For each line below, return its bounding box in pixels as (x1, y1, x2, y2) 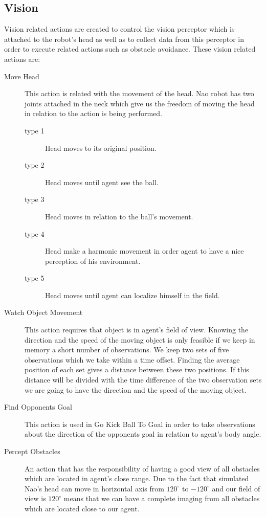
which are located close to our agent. (25, 503, 140, 513)
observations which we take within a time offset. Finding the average (25, 354, 240, 365)
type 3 (25, 194, 45, 205)
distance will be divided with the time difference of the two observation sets (25, 374, 262, 385)
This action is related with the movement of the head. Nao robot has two (25, 88, 254, 99)
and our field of (212, 483, 260, 493)
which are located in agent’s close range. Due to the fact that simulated (25, 473, 249, 484)
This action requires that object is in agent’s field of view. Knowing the (25, 324, 249, 335)
